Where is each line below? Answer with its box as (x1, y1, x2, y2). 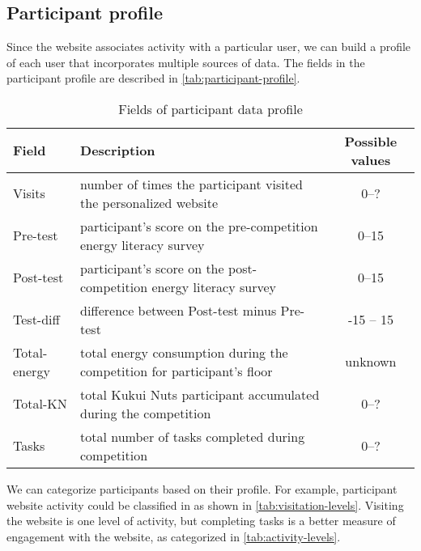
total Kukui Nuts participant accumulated (80, 384, 320, 404)
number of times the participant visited (80, 174, 303, 193)
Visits (13, 184, 45, 203)
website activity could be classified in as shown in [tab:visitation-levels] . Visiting (6, 496, 404, 513)
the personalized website (80, 193, 218, 212)
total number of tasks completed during (80, 426, 305, 446)
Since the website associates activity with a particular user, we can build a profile (6, 38, 411, 55)
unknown (345, 352, 397, 371)
